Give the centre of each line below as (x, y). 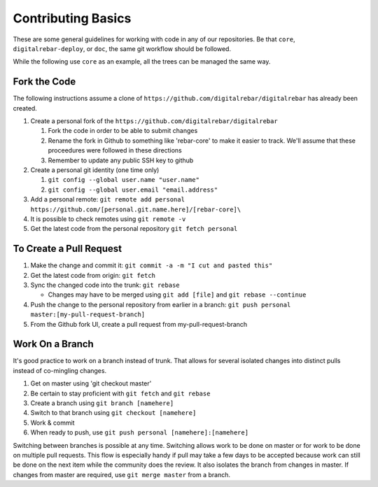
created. (25, 108)
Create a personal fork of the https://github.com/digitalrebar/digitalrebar (154, 121)
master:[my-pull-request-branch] (88, 315)
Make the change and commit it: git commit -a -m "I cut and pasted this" (152, 265)
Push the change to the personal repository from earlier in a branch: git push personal (161, 304)
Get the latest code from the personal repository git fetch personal (134, 229)
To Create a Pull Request (68, 249)
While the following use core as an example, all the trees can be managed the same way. (142, 62)
